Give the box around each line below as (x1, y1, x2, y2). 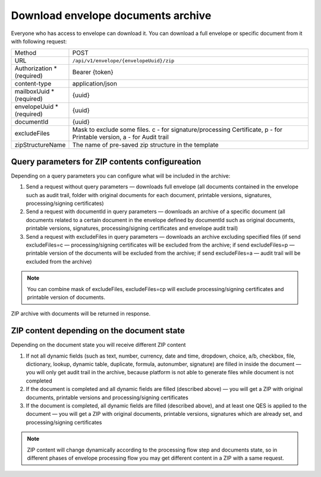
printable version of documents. (27, 293, 105, 301)
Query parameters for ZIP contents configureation (11, 156, 202, 166)
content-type (14, 80, 52, 88)
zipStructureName (14, 141, 66, 149)
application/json (72, 80, 117, 88)
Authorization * (14, 64, 58, 72)
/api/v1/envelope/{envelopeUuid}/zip (72, 57, 175, 64)
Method (14, 49, 37, 57)
